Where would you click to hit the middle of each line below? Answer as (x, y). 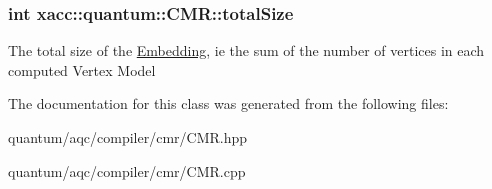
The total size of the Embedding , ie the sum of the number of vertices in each (246, 50)
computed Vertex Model (82, 69)
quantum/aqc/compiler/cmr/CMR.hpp (128, 137)
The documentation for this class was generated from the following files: (228, 103)
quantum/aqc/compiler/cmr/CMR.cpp (127, 170)
